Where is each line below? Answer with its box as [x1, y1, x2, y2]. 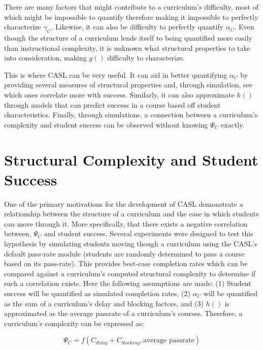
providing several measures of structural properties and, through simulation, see [4, 79, 252, 90]
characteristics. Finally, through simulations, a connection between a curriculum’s [4, 109, 258, 120]
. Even [234, 21, 254, 32]
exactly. [221, 119, 245, 130]
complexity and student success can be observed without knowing [4, 119, 208, 130]
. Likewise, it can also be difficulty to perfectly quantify [51, 21, 224, 32]
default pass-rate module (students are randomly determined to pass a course [4, 248, 245, 259]
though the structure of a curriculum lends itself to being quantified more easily [4, 32, 252, 43]
